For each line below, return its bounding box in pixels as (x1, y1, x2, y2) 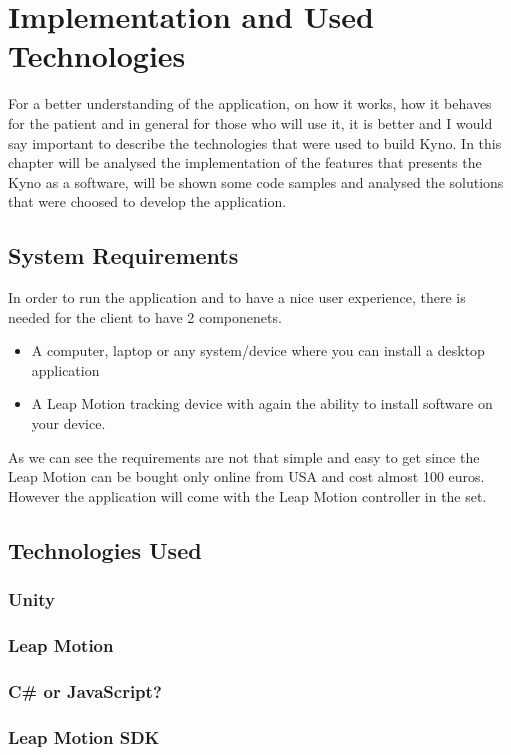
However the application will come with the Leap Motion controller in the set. (8, 485, 487, 506)
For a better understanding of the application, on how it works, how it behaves (8, 93, 492, 114)
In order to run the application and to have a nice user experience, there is (8, 287, 466, 308)
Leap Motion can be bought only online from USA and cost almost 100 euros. (8, 466, 485, 487)
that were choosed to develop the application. (8, 191, 287, 212)
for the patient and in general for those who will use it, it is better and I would (8, 112, 493, 133)
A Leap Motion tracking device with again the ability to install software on (31, 393, 493, 414)
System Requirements (8, 240, 239, 271)
